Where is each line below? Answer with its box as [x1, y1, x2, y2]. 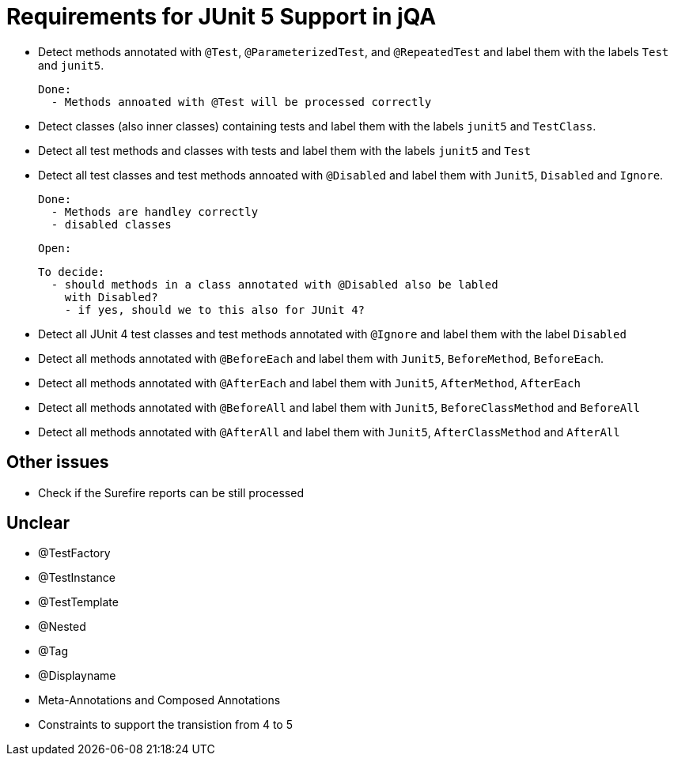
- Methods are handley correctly [51, 205, 259, 218]
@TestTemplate [38, 595, 119, 609]
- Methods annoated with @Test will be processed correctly [51, 95, 432, 108]
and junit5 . [38, 58, 104, 72]
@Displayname [38, 669, 116, 683]
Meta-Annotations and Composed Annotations [38, 693, 281, 707]
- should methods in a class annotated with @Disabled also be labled [51, 277, 498, 291]
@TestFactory [38, 546, 111, 560]
